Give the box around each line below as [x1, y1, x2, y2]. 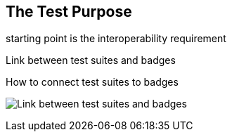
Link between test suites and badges [6, 54, 176, 67]
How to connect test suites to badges [6, 76, 179, 89]
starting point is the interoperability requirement [6, 32, 226, 45]
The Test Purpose [6, 3, 132, 20]
